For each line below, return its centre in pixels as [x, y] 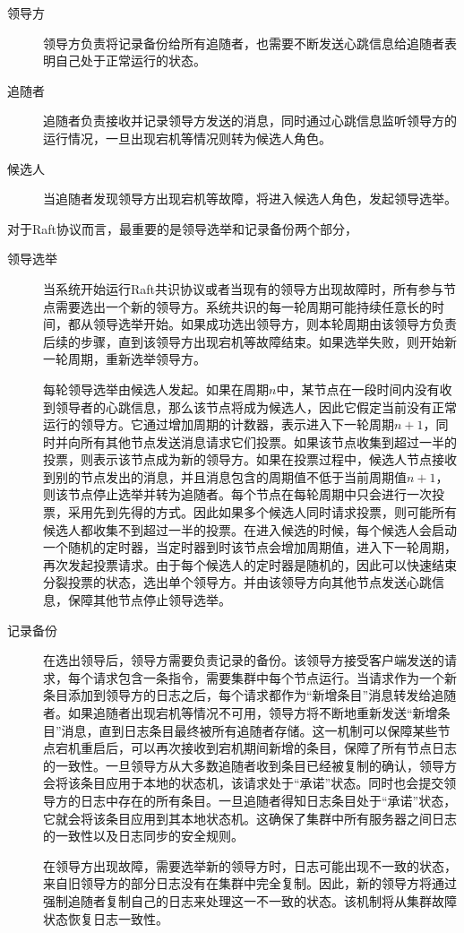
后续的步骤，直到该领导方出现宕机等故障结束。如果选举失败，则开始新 [250, 341]
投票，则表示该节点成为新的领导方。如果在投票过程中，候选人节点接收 [250, 459]
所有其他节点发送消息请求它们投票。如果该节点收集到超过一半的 [268, 441]
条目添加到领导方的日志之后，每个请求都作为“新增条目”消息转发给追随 [250, 695]
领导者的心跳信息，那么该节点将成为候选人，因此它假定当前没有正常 [256, 406]
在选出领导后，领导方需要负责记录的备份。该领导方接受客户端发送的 [244, 660]
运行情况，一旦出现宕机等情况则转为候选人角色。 [187, 138]
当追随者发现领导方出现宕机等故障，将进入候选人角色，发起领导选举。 [250, 199]
